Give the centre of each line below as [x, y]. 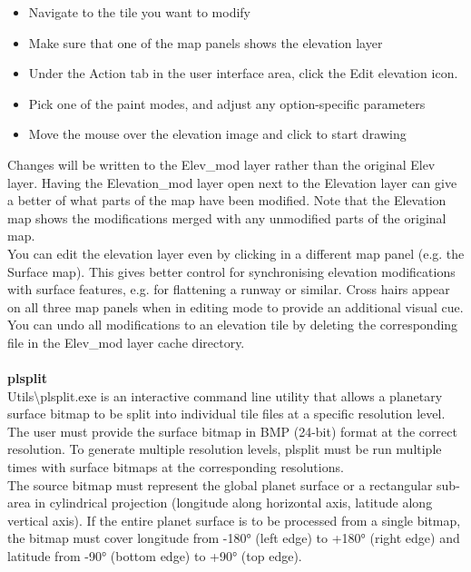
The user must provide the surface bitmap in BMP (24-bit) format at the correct [232, 431]
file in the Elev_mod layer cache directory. [126, 342]
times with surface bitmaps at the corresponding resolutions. [176, 467]
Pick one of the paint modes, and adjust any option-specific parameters [227, 103]
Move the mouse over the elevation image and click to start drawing [217, 134]
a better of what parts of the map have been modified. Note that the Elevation [227, 200]
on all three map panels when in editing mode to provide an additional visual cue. [235, 306]
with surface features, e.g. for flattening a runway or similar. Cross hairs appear [229, 289]
